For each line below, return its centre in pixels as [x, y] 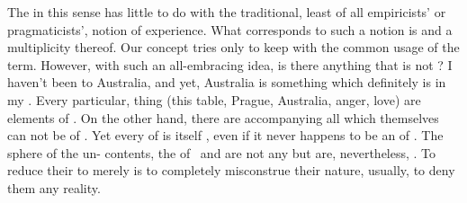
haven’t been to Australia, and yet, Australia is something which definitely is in [227, 82]
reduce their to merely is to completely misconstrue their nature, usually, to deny [231, 170]
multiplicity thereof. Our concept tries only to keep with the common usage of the [233, 47]
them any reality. [54, 187]
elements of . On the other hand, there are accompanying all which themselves [223, 117]
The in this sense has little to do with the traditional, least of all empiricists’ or [227, 12]
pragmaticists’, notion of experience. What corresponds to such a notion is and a [230, 29]
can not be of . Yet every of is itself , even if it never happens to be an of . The [225, 135]
